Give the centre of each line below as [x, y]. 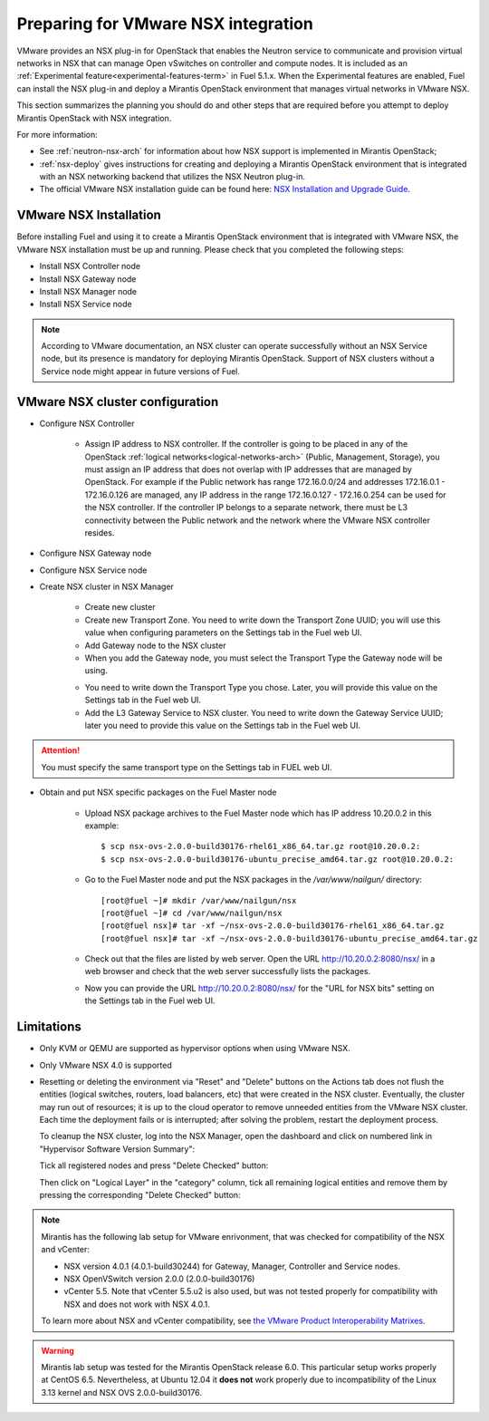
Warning [58, 1350]
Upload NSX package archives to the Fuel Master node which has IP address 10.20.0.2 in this [258, 813]
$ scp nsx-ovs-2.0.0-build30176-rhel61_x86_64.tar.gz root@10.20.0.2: [261, 846]
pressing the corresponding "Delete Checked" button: [140, 1195]
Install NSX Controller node [90, 266]
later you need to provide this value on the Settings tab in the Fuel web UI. [223, 725]
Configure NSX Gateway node [96, 554]
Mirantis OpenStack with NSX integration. [94, 118]
